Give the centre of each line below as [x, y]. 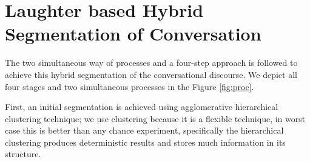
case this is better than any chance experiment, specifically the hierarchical [144, 130]
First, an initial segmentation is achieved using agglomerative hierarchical [142, 107]
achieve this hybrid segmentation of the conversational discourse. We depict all [151, 74]
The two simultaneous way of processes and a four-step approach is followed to [151, 63]
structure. [23, 154]
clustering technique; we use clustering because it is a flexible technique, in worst [155, 118]
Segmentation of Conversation [133, 34]
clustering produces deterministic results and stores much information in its [145, 142]
